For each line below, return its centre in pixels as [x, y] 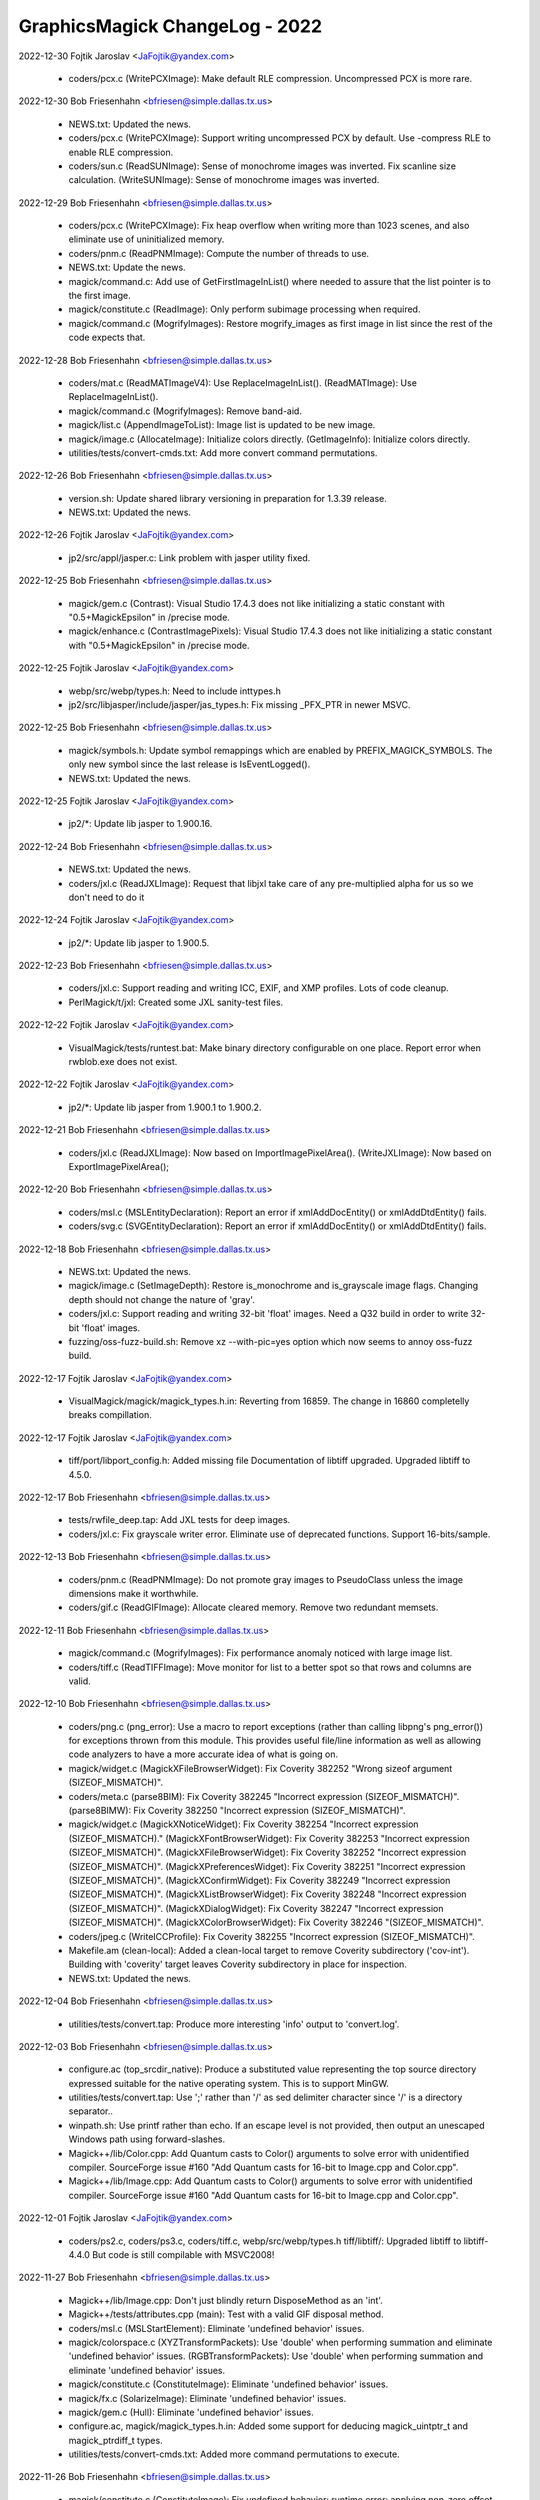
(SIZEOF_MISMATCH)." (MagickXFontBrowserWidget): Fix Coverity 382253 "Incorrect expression [269, 1838]
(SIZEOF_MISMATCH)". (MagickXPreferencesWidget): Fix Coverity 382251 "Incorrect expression [267, 1866]
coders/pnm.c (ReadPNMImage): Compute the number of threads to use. [219, 253]
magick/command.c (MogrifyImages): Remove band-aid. [185, 411]
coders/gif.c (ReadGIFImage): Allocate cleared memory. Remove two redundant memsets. [253, 1607]
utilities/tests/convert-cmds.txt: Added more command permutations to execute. [234, 2454]
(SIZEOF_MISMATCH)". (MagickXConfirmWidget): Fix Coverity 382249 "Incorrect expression [259, 1880]
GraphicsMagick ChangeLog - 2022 [170, 26]
